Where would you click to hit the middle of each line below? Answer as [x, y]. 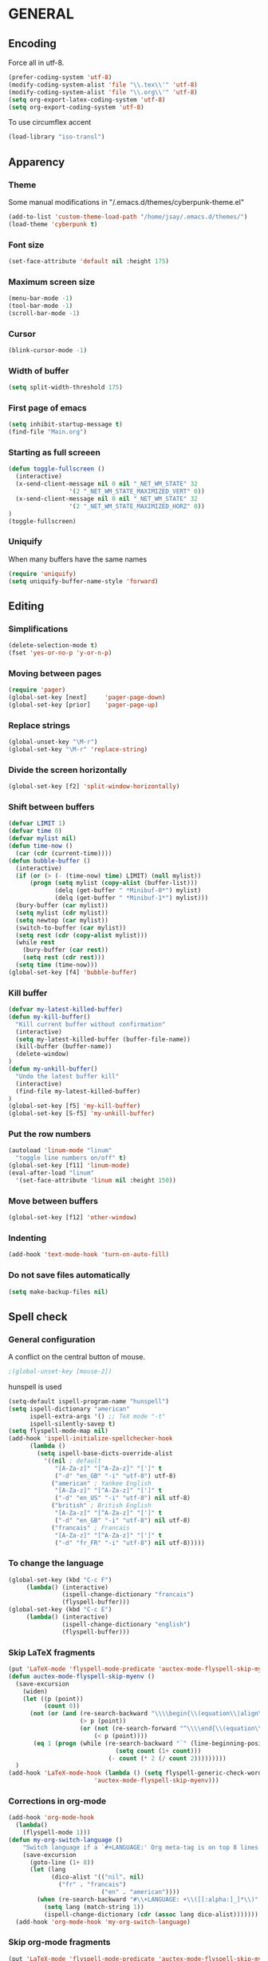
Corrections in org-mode [57, 1801]
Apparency [37, 162]
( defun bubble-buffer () [49, 861]
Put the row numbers [50, 1135]
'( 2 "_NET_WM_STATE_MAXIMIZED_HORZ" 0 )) [137, 506]
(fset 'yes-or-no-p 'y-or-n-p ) [60, 653]
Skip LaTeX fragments [52, 1652]
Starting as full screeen [55, 453]
